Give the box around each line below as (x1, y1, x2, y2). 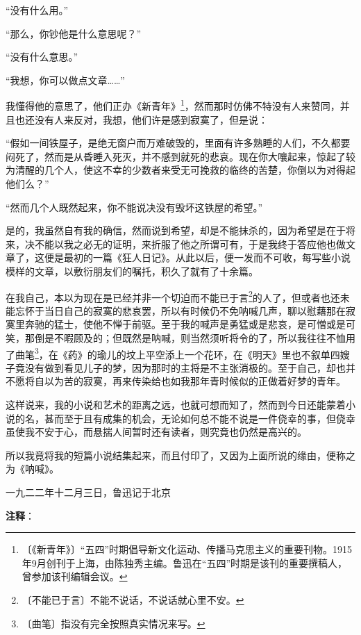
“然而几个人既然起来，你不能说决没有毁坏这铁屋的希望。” (6, 199, 263, 214)
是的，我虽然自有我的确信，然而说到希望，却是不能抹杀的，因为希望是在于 (6, 223, 346, 238)
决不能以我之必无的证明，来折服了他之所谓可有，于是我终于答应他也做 (24, 236, 346, 251)
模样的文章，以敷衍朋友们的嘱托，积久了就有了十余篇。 (6, 263, 258, 278)
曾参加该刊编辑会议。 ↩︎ (22, 569, 128, 584)
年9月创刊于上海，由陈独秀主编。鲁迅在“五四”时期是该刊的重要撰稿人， (22, 555, 348, 570)
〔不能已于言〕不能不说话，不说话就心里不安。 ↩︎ (22, 592, 244, 607)
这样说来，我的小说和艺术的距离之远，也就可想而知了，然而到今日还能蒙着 (6, 397, 346, 412)
